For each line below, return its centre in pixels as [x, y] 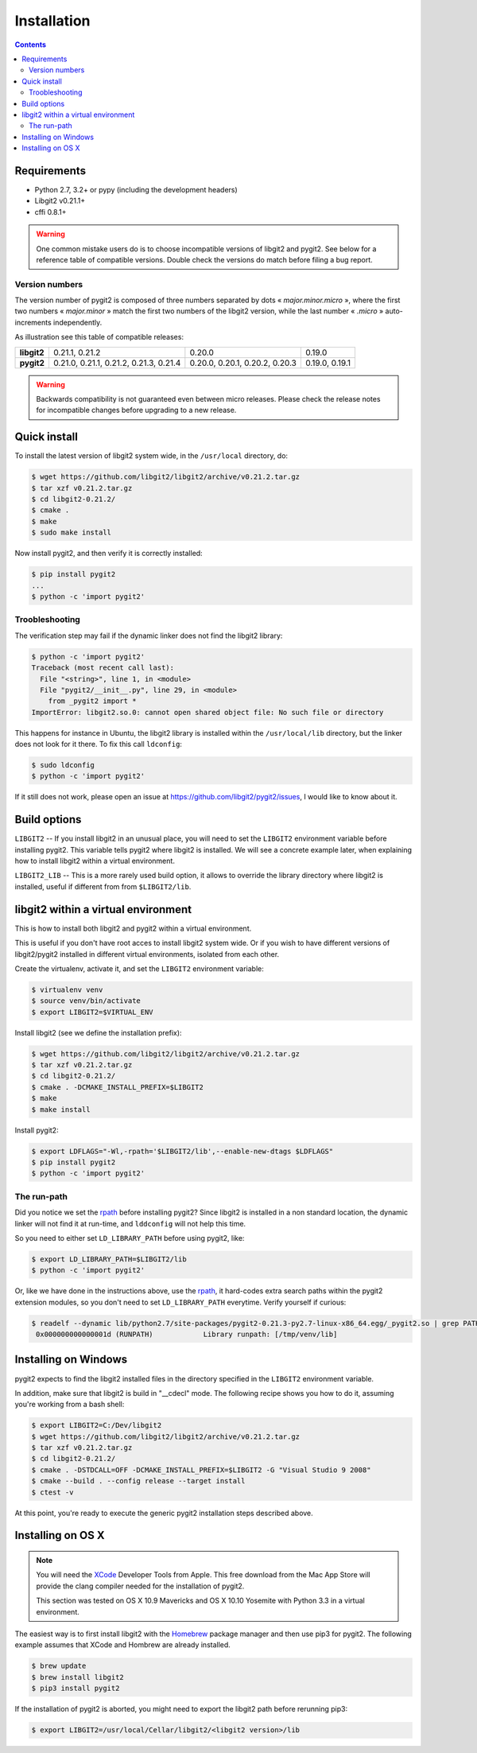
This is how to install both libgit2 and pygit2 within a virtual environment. [133, 928]
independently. [78, 322]
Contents [31, 45]
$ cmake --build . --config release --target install [138, 1481]
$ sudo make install [71, 533]
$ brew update [59, 1666]
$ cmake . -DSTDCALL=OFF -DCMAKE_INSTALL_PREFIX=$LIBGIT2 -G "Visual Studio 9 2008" [201, 1470]
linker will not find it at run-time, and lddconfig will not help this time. [130, 1223]
